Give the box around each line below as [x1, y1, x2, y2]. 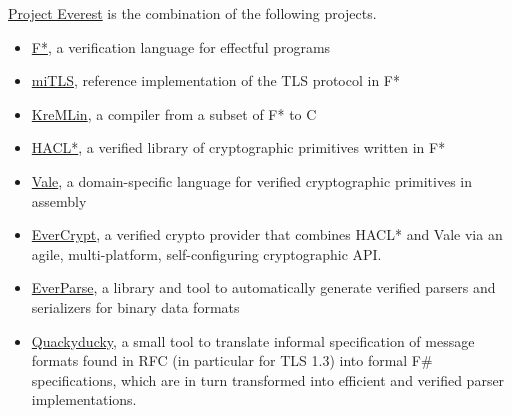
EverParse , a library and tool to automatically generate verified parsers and [31, 277, 496, 298]
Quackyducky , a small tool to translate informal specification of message [31, 330, 475, 351]
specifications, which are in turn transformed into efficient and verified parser [31, 369, 505, 390]
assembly [31, 190, 87, 211]
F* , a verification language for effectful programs [31, 36, 331, 57]
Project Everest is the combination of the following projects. [8, 3, 377, 23]
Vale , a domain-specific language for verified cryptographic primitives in [31, 170, 473, 191]
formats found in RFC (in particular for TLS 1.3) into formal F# [31, 350, 433, 371]
